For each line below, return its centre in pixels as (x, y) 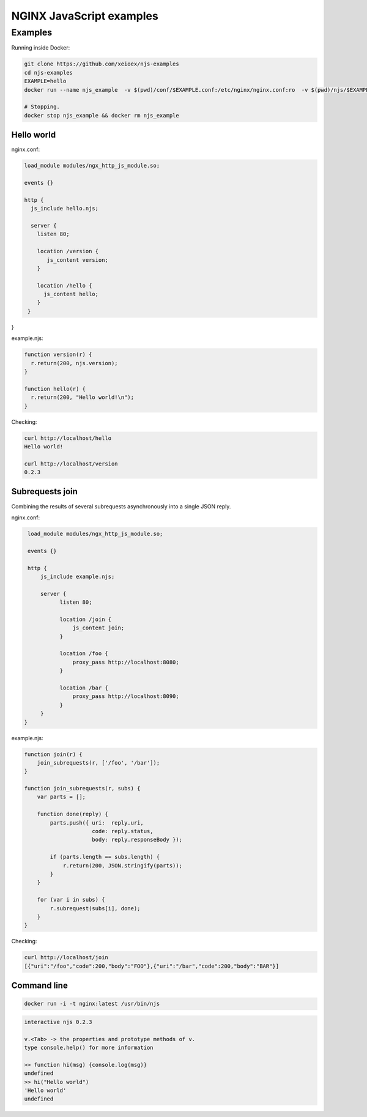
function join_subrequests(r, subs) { (82, 789)
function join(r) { (53, 754)
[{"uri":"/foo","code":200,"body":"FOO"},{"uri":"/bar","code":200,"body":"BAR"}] (152, 966)
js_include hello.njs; (65, 209)
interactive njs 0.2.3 (58, 1022)
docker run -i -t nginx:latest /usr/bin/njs (92, 1004)
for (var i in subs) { (71, 900)
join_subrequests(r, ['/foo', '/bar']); (98, 763)
